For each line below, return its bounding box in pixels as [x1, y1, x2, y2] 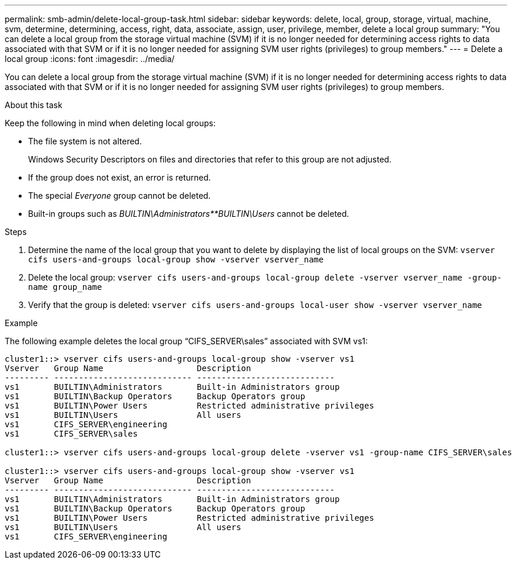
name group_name [28, 282, 102, 292]
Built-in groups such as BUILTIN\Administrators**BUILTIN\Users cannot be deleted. [28, 209, 349, 219]
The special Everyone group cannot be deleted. [28, 191, 211, 200]
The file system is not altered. [28, 136, 142, 146]
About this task [5, 100, 63, 110]
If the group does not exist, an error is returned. [28, 172, 211, 182]
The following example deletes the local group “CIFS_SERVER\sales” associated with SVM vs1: [5, 336, 368, 346]
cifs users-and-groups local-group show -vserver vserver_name [28, 255, 324, 264]
